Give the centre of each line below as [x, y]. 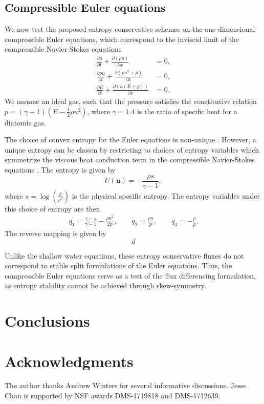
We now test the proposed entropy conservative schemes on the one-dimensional [130, 29]
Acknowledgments [69, 361]
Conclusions [47, 321]
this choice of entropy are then [52, 208]
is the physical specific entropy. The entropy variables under [166, 195]
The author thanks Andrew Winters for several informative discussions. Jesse [126, 385]
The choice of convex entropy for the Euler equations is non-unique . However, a [130, 140]
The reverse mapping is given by [56, 233]
